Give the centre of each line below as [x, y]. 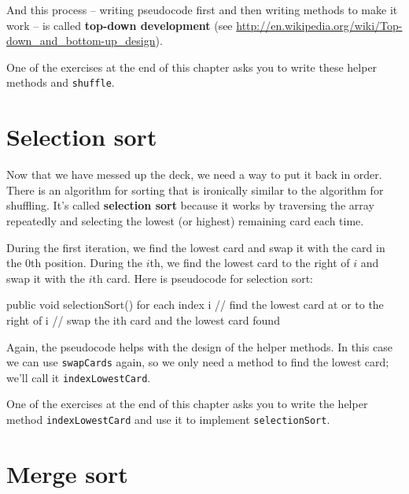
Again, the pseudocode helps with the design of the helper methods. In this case [199, 346]
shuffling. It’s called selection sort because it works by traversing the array [190, 205]
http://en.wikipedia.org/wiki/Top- [319, 25]
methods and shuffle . [61, 82]
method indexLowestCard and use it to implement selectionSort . [168, 419]
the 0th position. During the [75, 263]
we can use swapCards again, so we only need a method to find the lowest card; [198, 362]
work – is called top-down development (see [120, 25]
